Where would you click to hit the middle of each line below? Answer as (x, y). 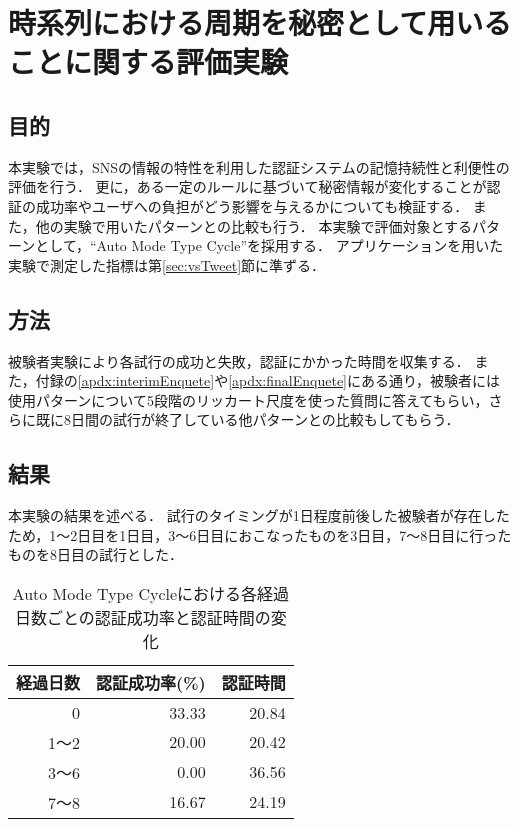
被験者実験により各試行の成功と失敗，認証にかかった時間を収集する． (239, 360)
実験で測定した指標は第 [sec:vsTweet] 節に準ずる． (167, 264)
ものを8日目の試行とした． (95, 554)
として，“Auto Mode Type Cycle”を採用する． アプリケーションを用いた (269, 245)
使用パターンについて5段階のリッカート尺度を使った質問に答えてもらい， (248, 399)
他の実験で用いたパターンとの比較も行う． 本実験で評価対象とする (253, 225)
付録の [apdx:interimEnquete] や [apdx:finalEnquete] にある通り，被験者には (268, 380)
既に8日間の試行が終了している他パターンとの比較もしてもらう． (247, 419)
